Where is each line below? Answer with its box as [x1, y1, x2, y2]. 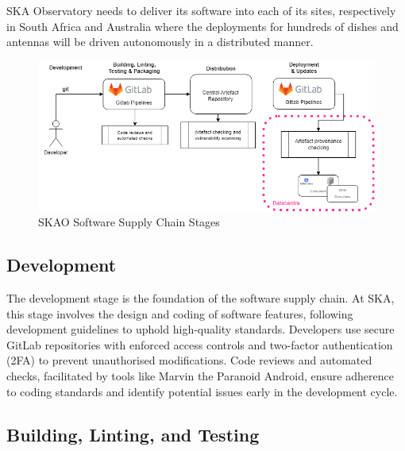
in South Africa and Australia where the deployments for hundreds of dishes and [6, 17, 399, 34]
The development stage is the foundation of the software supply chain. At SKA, [6, 290, 395, 306]
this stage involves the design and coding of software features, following [6, 305, 353, 322]
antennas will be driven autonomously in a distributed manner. [6, 33, 314, 50]
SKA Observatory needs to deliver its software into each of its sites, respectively [6, 2, 396, 18]
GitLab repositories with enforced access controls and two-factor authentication [6, 336, 393, 353]
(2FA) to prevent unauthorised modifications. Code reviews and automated [6, 352, 372, 368]
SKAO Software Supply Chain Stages [38, 214, 220, 230]
